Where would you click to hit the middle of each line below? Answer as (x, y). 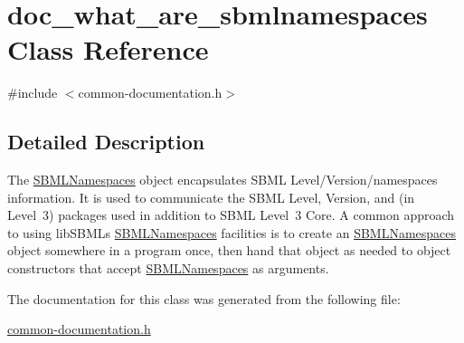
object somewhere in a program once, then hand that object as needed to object (229, 250)
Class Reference (108, 49)
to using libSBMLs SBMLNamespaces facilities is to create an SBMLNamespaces (232, 232)
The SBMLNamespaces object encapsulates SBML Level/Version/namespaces (223, 180)
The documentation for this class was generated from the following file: (204, 298)
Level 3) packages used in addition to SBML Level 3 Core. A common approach (231, 215)
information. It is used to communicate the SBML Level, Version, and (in (211, 197)
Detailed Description (106, 142)
